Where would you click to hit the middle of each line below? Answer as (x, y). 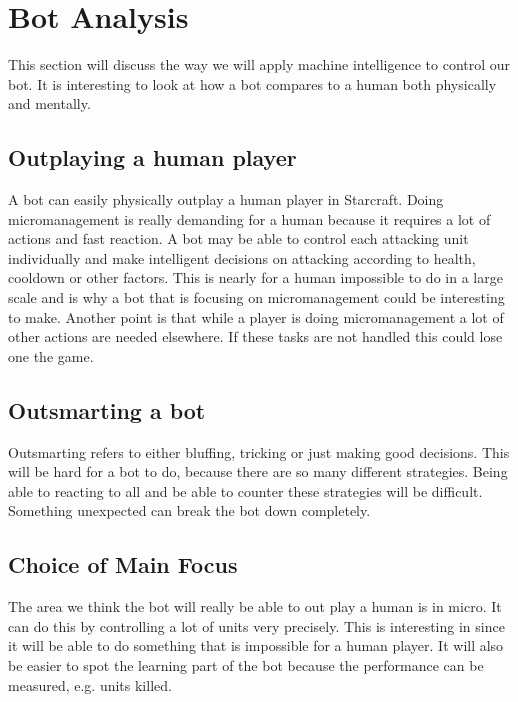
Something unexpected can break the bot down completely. (189, 510)
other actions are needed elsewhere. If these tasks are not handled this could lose (255, 336)
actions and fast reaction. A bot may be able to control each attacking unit (238, 238)
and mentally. (49, 103)
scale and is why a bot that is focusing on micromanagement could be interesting (256, 297)
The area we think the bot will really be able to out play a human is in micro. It (255, 606)
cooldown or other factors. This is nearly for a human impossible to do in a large (255, 277)
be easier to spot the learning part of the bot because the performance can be (246, 665)
